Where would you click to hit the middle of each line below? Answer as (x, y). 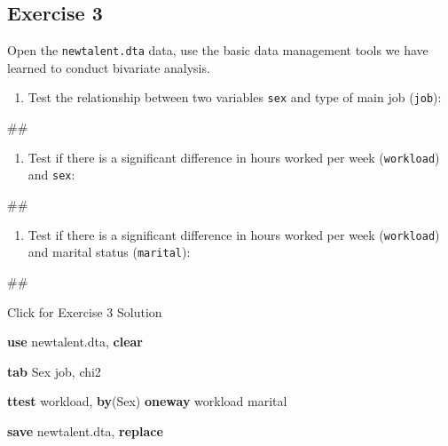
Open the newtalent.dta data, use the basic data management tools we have (218, 50)
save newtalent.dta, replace (85, 430)
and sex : (51, 175)
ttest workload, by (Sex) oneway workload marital (147, 401)
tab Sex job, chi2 (54, 371)
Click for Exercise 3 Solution (85, 311)
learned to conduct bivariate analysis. (109, 67)
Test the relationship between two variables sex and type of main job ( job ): (235, 97)
